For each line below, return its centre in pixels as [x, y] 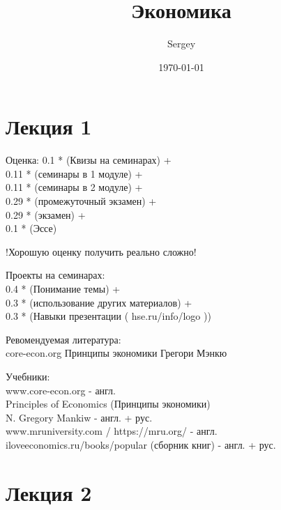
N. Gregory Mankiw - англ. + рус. [79, 417]
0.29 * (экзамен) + [46, 214]
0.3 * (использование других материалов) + [99, 302]
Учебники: [28, 376]
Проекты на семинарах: [55, 275]
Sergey [181, 44]
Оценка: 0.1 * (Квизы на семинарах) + [89, 160]
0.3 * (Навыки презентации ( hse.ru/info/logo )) [108, 316]
